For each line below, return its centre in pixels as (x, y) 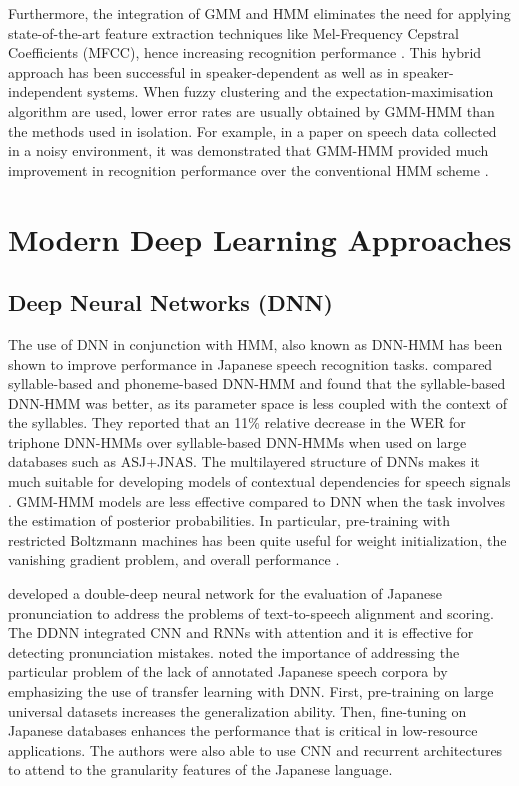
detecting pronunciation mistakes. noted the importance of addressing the (234, 651)
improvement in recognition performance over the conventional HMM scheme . (248, 169)
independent (45, 91)
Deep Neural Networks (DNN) (170, 302)
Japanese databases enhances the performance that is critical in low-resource (243, 730)
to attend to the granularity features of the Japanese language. (200, 769)
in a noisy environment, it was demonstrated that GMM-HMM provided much (248, 150)
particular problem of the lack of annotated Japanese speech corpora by (228, 671)
